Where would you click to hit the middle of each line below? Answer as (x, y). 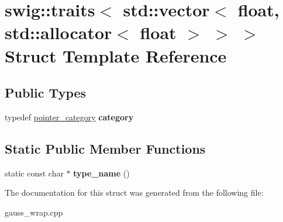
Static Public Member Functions (105, 148)
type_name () (101, 173)
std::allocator (58, 32)
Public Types (46, 93)
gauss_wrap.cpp (34, 212)
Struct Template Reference (116, 55)
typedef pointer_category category (69, 117)
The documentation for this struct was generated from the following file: (134, 192)
